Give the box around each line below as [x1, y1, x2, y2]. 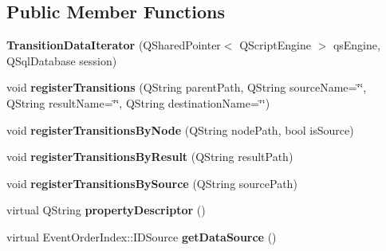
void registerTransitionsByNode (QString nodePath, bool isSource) [6, 121, 354, 138]
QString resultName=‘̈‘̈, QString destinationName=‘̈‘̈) [6, 94, 270, 111]
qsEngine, [333, 37, 380, 53]
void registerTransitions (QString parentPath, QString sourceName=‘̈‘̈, [6, 79, 367, 96]
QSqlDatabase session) [6, 52, 117, 69]
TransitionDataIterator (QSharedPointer [6, 37, 221, 53]
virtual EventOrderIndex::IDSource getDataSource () [6, 228, 277, 245]
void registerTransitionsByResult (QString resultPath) [6, 148, 293, 165]
